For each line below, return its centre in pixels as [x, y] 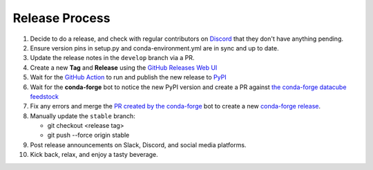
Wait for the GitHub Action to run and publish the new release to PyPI [128, 77]
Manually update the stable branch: [83, 116]
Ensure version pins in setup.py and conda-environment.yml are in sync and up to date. [154, 48]
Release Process [61, 18]
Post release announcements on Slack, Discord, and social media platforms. [138, 144]
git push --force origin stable [88, 135]
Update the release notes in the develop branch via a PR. [112, 58]
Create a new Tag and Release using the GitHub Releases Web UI [124, 67]
